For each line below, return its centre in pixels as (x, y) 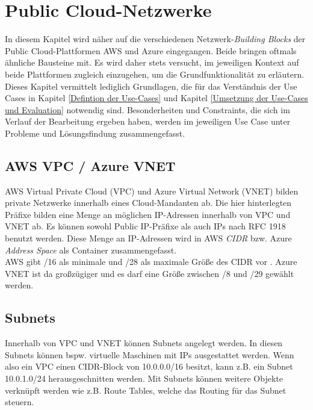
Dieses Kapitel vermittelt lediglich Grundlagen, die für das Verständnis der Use (151, 86)
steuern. (20, 402)
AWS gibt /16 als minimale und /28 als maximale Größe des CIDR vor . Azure (151, 262)
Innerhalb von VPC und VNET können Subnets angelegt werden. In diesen (144, 343)
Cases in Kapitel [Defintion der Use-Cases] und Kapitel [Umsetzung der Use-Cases (156, 98)
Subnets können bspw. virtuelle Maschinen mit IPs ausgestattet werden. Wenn (150, 354)
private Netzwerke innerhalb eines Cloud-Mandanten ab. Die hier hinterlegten (148, 203)
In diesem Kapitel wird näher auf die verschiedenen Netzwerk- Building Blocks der (155, 39)
